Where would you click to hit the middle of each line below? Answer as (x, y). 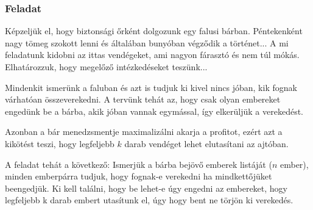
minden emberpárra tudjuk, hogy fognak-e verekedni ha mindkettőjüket (139, 176)
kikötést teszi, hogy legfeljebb (60, 143)
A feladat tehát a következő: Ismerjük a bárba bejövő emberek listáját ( (139, 164)
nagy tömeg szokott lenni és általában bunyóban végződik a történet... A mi (147, 42)
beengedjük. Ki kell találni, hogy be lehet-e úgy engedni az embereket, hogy (146, 188)
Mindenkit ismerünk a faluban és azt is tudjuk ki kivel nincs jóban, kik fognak (151, 87)
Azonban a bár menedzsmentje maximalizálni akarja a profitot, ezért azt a (144, 132)
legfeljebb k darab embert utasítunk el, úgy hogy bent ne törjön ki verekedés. (149, 200)
